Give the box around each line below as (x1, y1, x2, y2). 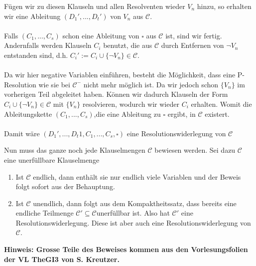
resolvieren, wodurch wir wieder (83, 98, 179, 109)
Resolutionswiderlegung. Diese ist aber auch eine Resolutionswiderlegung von (15, 217, 251, 228)
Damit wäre (4, 128, 40, 138)
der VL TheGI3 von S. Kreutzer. (4, 254, 120, 264)
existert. (205, 108, 230, 119)
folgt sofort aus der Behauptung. (15, 181, 115, 192)
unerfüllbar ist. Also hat (96, 208, 170, 218)
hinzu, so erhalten (197, 1, 252, 11)
